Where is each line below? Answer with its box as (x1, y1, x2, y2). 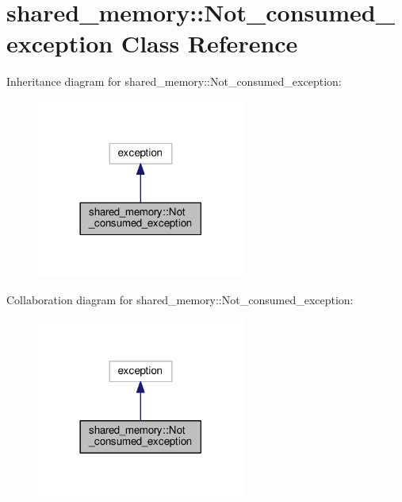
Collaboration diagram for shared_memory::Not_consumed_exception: (6, 291, 354, 307)
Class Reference (121, 27, 298, 60)
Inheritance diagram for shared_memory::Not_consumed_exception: (6, 73, 342, 90)
